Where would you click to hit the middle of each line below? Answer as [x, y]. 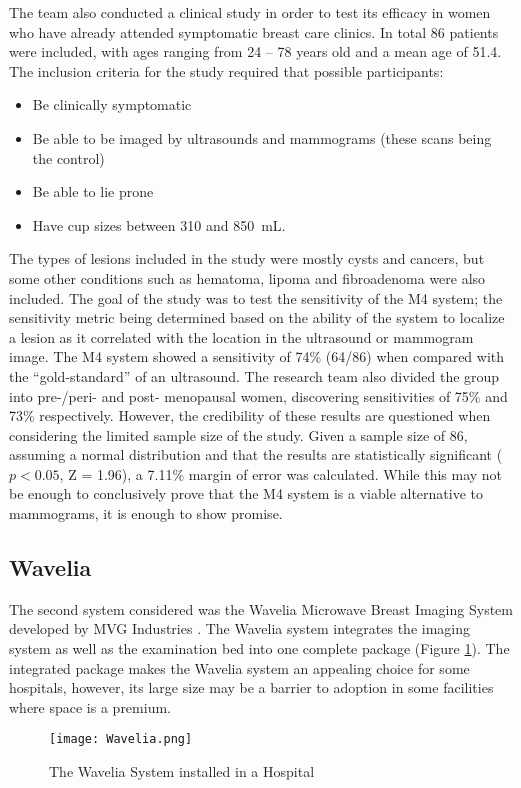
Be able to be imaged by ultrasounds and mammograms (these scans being [262, 137]
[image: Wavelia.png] [121, 739]
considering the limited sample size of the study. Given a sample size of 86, [238, 434]
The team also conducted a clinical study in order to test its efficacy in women [250, 12]
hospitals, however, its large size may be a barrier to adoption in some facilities [251, 687]
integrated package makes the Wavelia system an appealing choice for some [239, 667]
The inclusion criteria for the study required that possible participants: [226, 70]
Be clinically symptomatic [112, 104]
